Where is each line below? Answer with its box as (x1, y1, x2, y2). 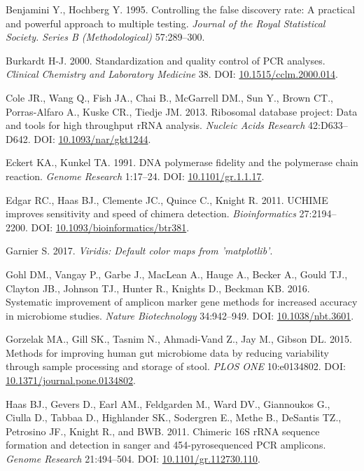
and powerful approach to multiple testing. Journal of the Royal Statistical (6, 15, 325, 30)
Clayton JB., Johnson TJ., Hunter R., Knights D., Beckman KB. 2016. (6, 280, 310, 295)
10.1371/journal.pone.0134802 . (6, 373, 136, 388)
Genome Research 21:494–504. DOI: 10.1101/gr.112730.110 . (6, 451, 260, 466)
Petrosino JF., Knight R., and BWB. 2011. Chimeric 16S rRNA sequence (6, 423, 320, 438)
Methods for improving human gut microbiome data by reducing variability (6, 345, 329, 360)
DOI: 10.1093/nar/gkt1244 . (34, 131, 151, 146)
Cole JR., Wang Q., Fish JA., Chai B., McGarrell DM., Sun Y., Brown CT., (6, 90, 333, 104)
